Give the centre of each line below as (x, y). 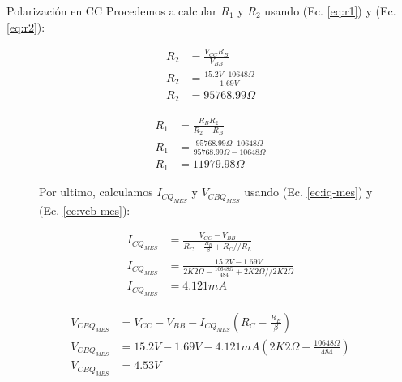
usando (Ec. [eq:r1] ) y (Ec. (330, 11)
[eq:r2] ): (26, 26)
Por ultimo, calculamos (96, 192)
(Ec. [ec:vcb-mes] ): (85, 210)
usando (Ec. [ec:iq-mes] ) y (308, 192)
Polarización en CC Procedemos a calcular (112, 11)
